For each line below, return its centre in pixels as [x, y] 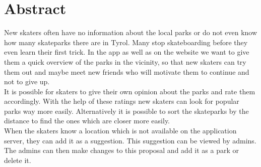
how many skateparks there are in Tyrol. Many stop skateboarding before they [126, 42]
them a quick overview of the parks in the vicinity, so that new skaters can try [125, 61]
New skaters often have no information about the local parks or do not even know [131, 32]
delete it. [18, 160]
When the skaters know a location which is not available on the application [120, 131]
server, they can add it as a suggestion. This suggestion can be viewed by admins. [130, 140]
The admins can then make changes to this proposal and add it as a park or [121, 150]
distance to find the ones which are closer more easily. [87, 121]
